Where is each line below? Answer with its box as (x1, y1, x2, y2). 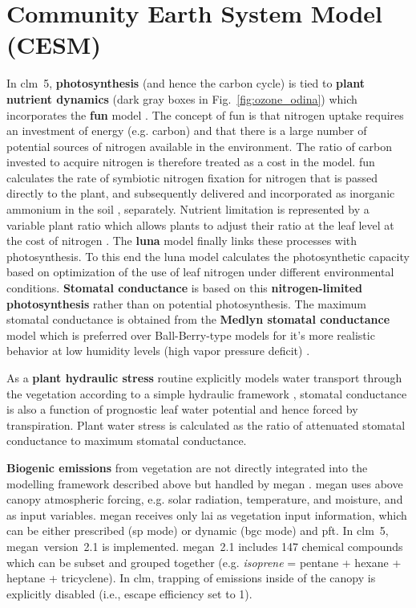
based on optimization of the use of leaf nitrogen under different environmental (6, 263, 394, 280)
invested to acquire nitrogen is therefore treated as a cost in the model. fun (6, 153, 375, 170)
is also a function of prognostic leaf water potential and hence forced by (6, 401, 358, 418)
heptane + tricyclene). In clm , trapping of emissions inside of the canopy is (6, 569, 376, 586)
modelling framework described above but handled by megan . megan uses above (6, 475, 403, 492)
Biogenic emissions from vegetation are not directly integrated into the (6, 459, 368, 475)
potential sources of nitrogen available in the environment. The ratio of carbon (6, 137, 393, 154)
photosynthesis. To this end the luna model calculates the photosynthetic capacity (6, 247, 410, 264)
